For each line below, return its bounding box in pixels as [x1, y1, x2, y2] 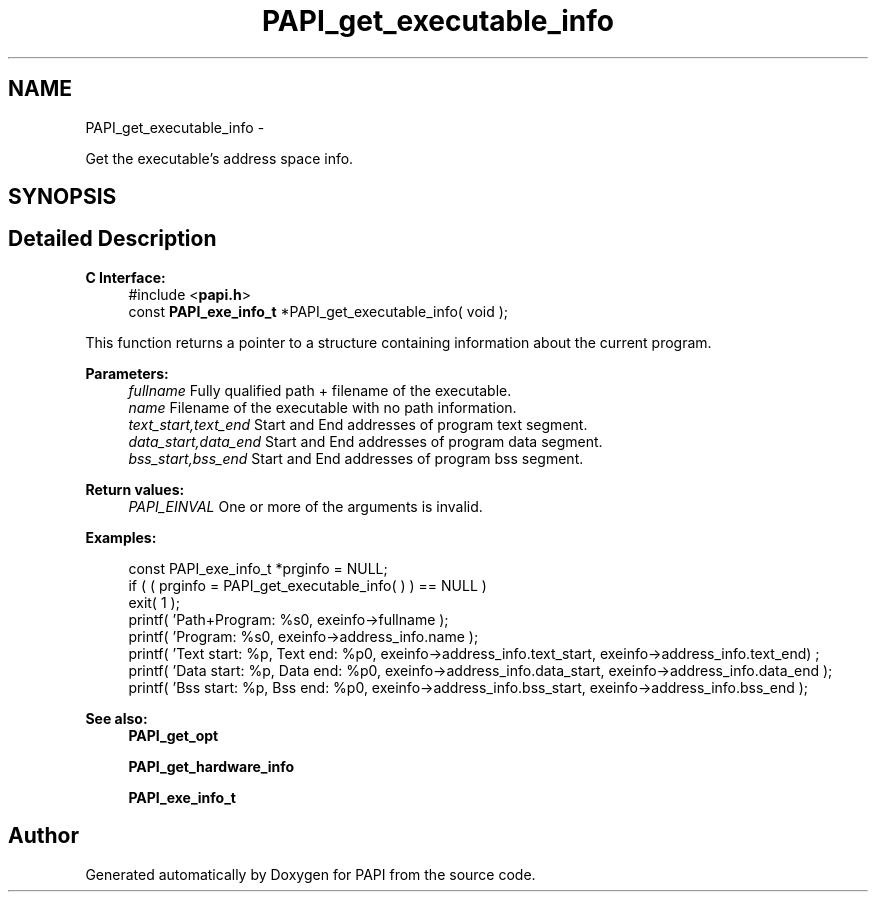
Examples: [85, 528, 157, 546]
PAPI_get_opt [128, 726, 219, 744]
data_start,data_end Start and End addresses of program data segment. [128, 432, 603, 450]
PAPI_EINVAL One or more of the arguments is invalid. [128, 497, 483, 515]
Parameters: [85, 364, 169, 382]
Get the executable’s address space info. [85, 149, 354, 167]
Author [8, 823, 79, 849]
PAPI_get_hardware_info [128, 757, 295, 775]
